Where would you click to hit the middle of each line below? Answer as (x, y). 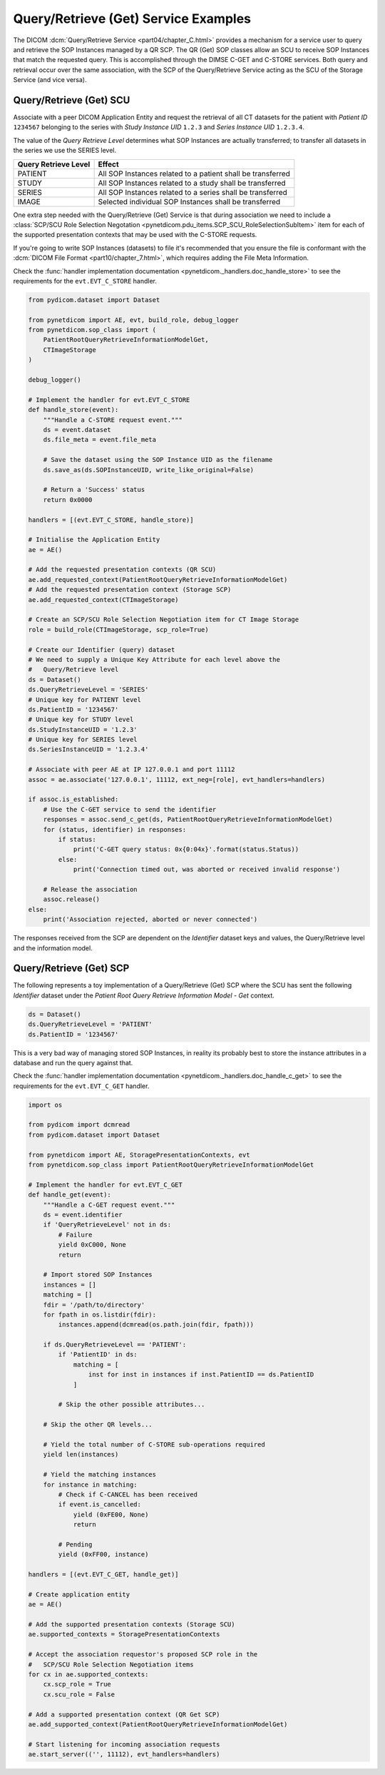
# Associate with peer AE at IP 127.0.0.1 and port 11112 (132, 770)
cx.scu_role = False (79, 1694)
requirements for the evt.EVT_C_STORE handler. (85, 281)
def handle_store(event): (73, 410)
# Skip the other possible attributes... (132, 1404)
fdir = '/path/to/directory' (94, 1304)
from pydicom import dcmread (79, 1125)
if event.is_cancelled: (100, 1504)
